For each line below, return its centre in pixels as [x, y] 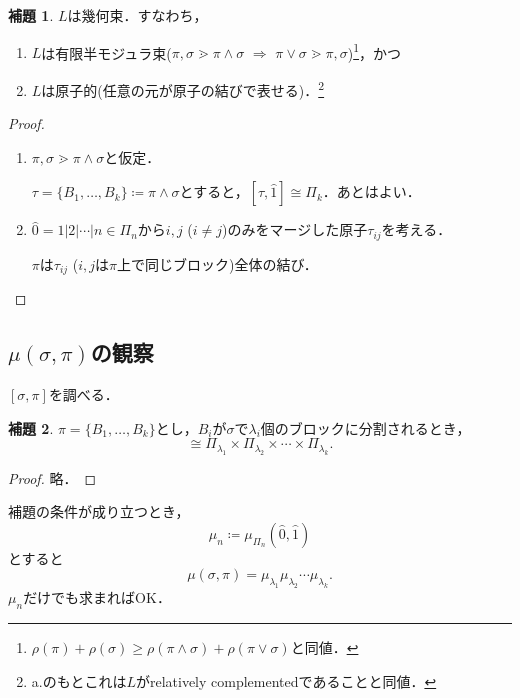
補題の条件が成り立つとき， [99, 511]
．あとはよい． [371, 191]
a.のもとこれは [79, 680]
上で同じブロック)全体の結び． [217, 263]
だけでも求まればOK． [97, 597]
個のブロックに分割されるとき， [365, 427]
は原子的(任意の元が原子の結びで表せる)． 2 [183, 88]
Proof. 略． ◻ [52, 477]
